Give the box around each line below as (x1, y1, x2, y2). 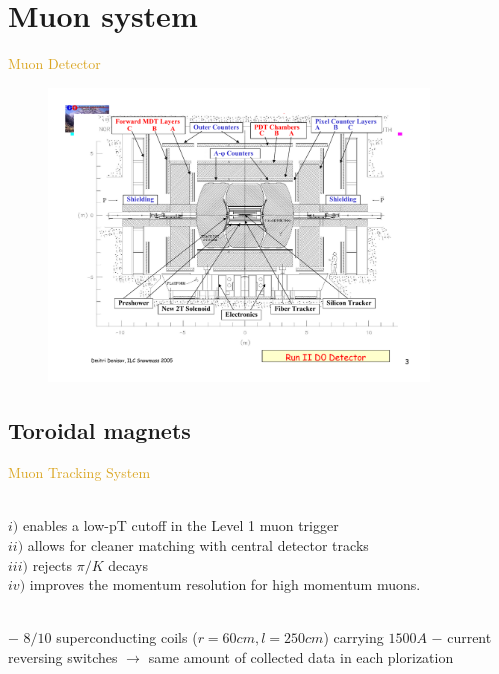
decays (108, 554, 148, 575)
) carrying (323, 627, 384, 648)
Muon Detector (8, 53, 101, 74)
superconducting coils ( (56, 627, 198, 648)
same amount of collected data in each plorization (148, 647, 454, 668)
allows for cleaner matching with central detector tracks (27, 535, 369, 556)
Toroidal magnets (8, 415, 191, 446)
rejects (32, 554, 73, 575)
